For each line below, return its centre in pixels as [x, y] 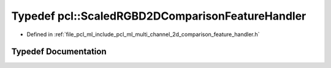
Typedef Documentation [59, 52]
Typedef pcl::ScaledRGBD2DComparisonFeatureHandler [159, 16]
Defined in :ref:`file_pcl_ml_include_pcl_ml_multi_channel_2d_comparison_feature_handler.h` [143, 34]
